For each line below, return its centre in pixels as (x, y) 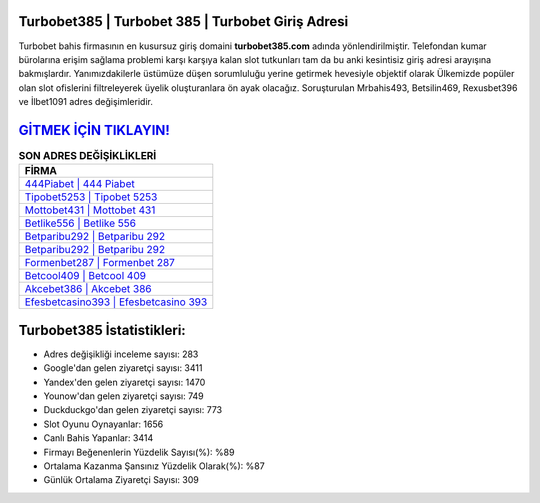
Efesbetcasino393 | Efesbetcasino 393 (116, 302)
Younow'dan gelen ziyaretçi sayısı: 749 (123, 396)
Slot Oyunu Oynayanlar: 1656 (103, 424)
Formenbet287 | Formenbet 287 (99, 263)
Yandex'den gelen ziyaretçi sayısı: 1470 (124, 382)
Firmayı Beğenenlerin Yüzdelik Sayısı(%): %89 (139, 452)
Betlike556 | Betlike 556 (80, 223)
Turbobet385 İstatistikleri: (102, 330)
